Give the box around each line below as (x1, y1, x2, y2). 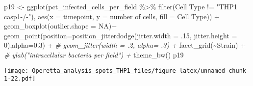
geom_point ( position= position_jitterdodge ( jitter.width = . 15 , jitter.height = (4, 30, 237, 40)
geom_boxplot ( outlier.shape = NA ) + (4, 21, 117, 31)
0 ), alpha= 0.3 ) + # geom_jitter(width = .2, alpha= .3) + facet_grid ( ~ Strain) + (4, 40, 246, 50)
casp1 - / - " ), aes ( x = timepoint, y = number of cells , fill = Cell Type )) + (4, 11, 220, 21)
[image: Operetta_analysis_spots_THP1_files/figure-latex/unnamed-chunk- (4, 67, 250, 74)
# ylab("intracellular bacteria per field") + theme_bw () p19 (4, 49, 184, 59)
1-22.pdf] (4, 75, 36, 83)
